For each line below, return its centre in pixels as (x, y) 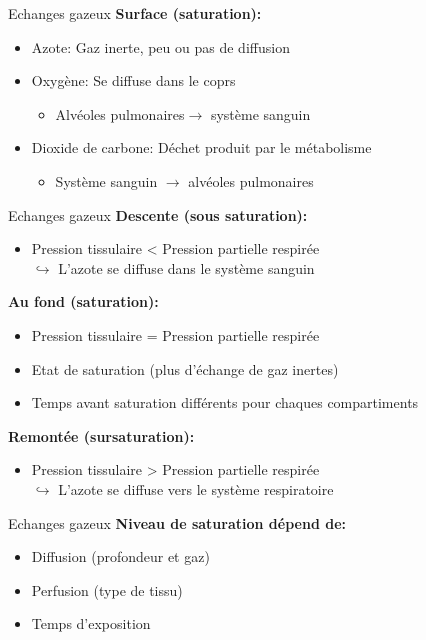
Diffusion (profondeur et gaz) (120, 556)
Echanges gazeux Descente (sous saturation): (158, 214)
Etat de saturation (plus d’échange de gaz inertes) (185, 368)
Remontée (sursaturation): (101, 435)
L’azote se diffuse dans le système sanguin (186, 267)
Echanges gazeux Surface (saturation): (135, 13)
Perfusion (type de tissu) (107, 589)
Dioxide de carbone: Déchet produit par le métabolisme (201, 147)
